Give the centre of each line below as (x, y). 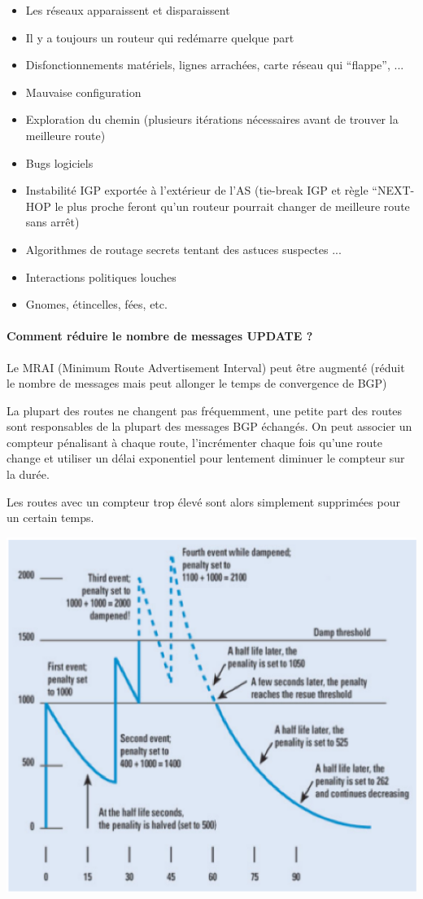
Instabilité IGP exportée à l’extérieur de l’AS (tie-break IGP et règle (197, 190)
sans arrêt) (52, 222)
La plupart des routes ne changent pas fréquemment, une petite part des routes (205, 410)
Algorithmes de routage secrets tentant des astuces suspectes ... (183, 249)
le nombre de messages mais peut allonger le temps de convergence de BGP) (197, 383)
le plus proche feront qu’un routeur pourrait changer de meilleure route (232, 206)
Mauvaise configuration (83, 92)
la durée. (28, 474)
